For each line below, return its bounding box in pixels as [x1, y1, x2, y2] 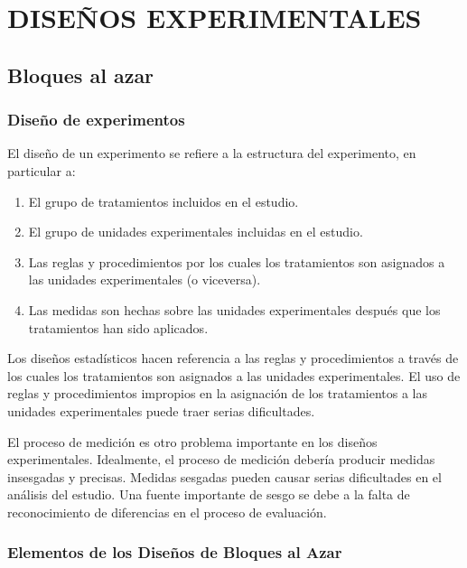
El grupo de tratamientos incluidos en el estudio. [28, 191, 299, 210]
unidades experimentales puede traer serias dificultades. [7, 401, 315, 420]
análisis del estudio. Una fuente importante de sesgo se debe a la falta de [7, 485, 410, 504]
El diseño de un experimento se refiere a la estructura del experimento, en [7, 144, 416, 163]
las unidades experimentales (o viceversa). [28, 270, 261, 289]
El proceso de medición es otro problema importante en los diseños [7, 432, 378, 451]
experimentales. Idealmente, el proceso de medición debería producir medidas [7, 450, 435, 469]
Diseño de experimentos [7, 108, 185, 131]
